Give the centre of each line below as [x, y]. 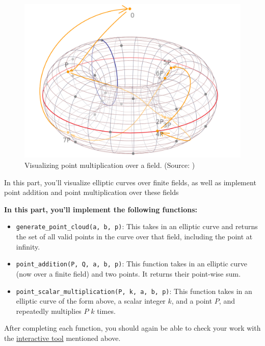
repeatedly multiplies [49, 311]
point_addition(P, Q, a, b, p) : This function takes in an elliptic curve [131, 264]
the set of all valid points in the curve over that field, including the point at [134, 237]
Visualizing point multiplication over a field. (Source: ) [110, 165]
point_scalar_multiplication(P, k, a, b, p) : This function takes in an [134, 291]
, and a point [192, 301]
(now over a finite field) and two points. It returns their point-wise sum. [128, 273]
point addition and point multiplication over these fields [91, 192]
